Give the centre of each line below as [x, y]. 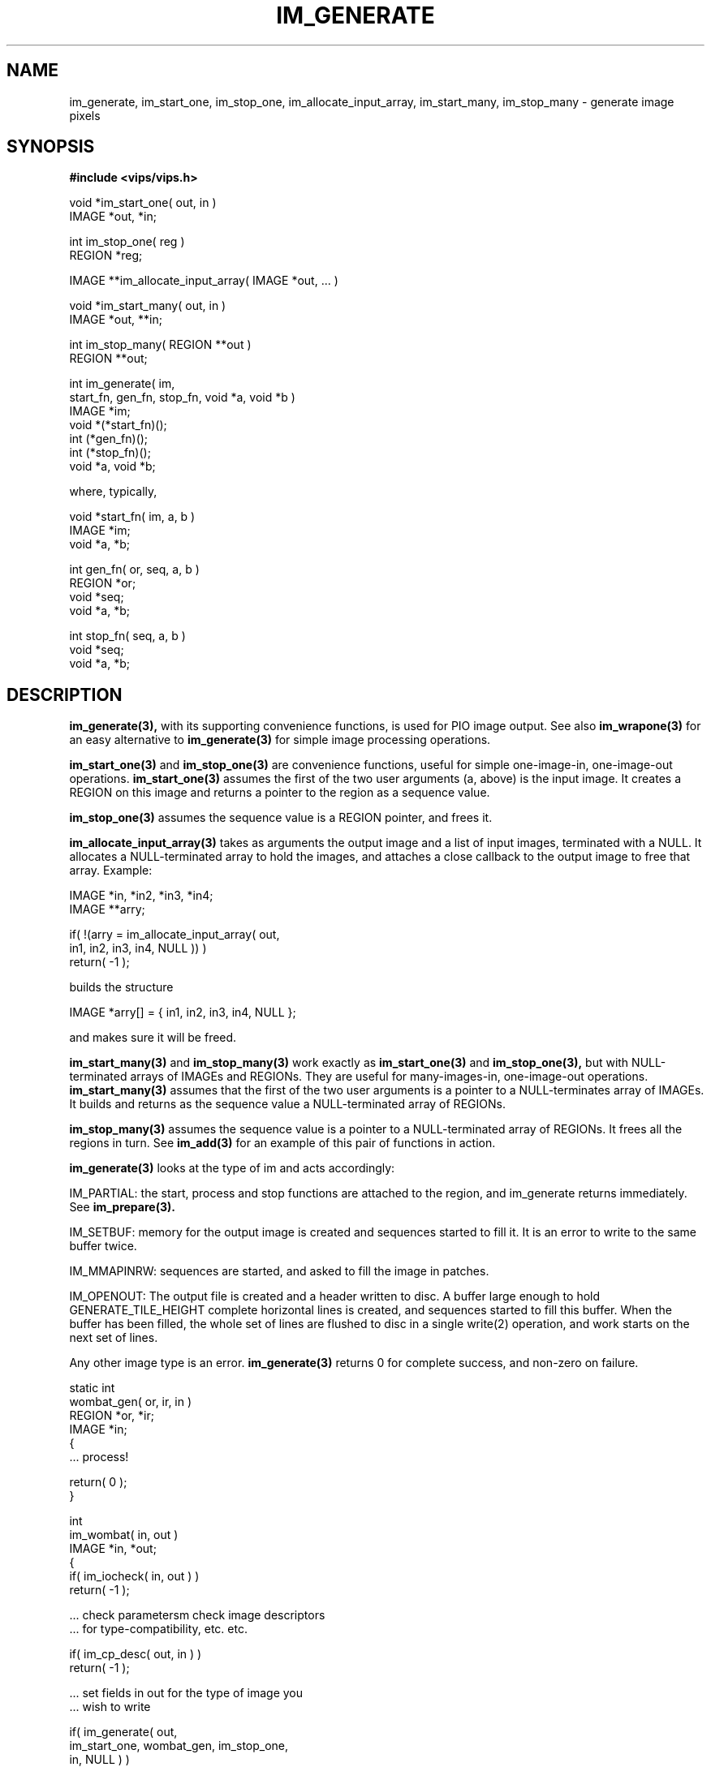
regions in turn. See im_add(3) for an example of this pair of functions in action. [282, 1143]
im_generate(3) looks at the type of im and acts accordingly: [232, 1168]
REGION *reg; [106, 256]
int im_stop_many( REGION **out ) [160, 345]
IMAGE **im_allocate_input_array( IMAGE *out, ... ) [204, 281]
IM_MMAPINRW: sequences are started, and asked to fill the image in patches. [279, 1271]
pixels [85, 115]
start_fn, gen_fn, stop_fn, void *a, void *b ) [182, 398]
